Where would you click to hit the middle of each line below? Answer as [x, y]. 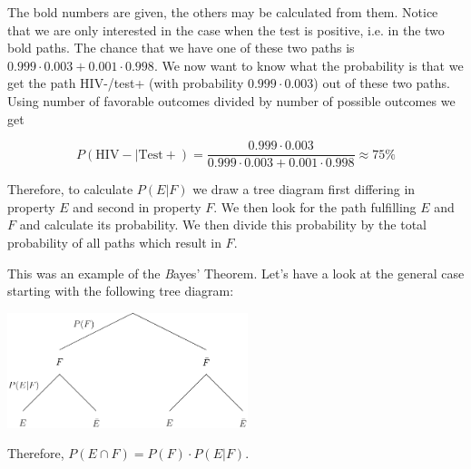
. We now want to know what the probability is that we [309, 65]
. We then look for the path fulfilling [315, 206]
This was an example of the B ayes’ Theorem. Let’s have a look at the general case [236, 273]
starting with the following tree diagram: [121, 291]
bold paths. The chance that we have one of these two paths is [181, 48]
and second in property [137, 206]
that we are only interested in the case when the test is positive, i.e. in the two [226, 29]
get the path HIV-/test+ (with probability [126, 83]
